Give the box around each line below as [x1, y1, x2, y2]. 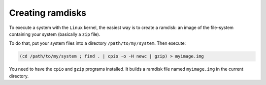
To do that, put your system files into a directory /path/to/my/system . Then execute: [9, 40, 186, 46]
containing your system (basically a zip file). [9, 31, 100, 37]
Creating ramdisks [9, 7, 86, 18]
